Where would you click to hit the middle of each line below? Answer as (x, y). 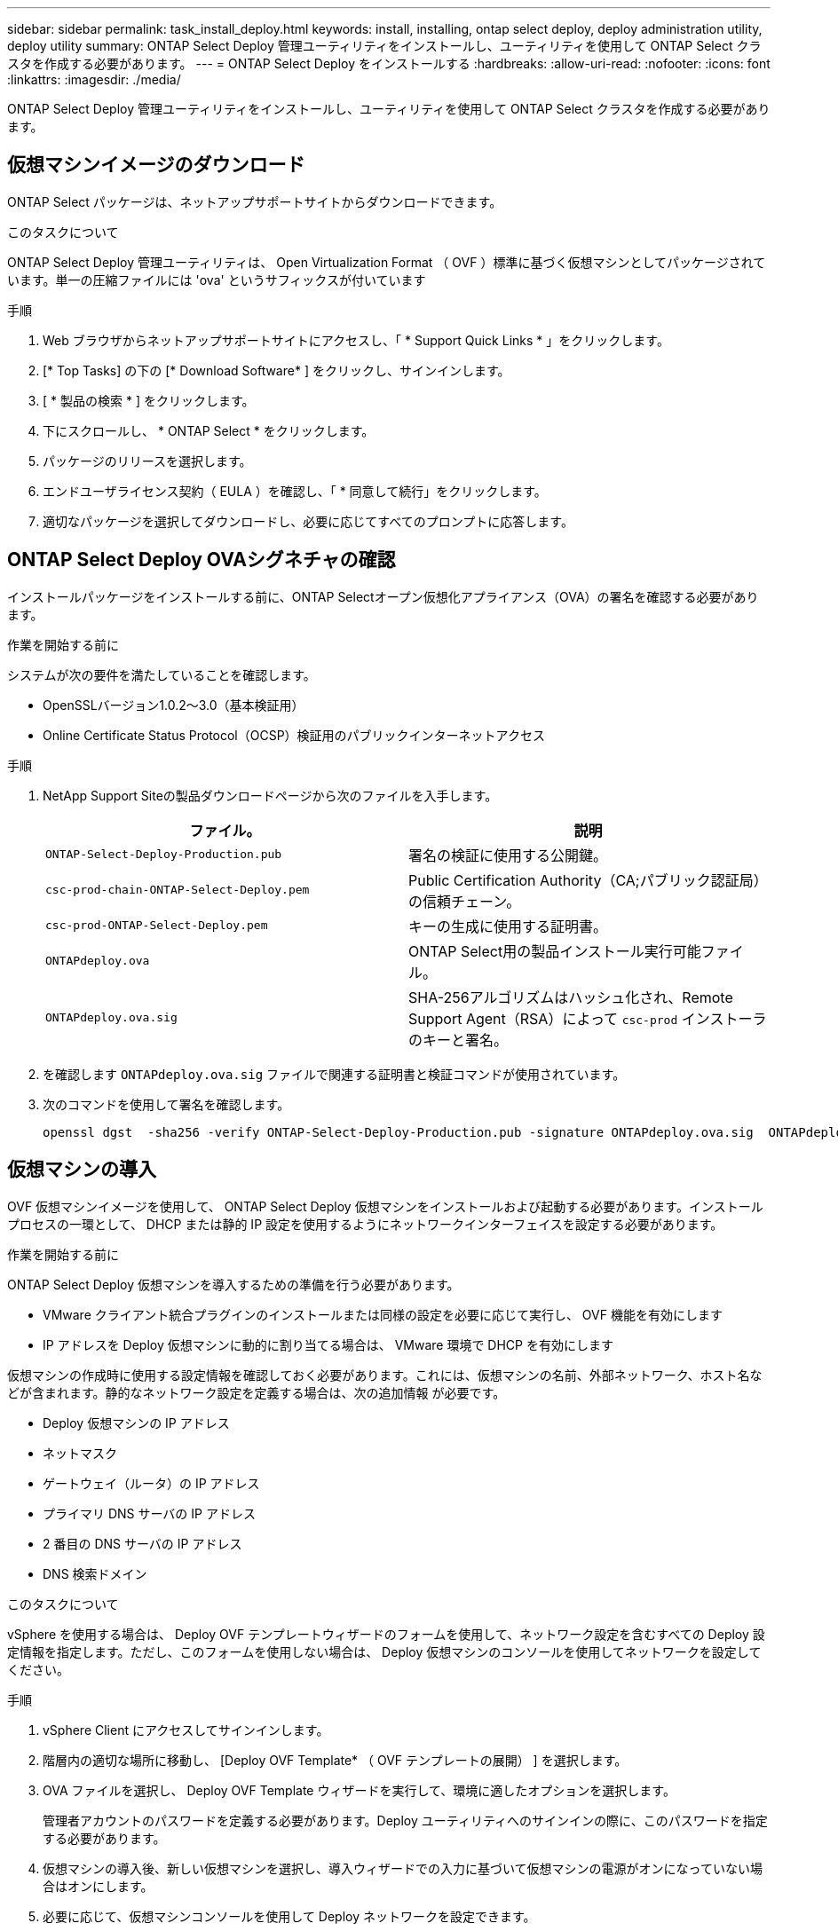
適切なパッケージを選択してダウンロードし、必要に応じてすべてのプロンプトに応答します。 (308, 521)
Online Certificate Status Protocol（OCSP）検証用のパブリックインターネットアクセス (294, 735)
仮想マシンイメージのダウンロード (156, 165)
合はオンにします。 (98, 1886)
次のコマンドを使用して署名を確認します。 (166, 1104)
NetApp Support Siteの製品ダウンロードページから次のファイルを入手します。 (270, 795)
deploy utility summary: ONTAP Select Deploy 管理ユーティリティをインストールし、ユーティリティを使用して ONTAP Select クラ (384, 46)
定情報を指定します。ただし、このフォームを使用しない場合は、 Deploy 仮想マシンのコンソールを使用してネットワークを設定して (384, 1651)
